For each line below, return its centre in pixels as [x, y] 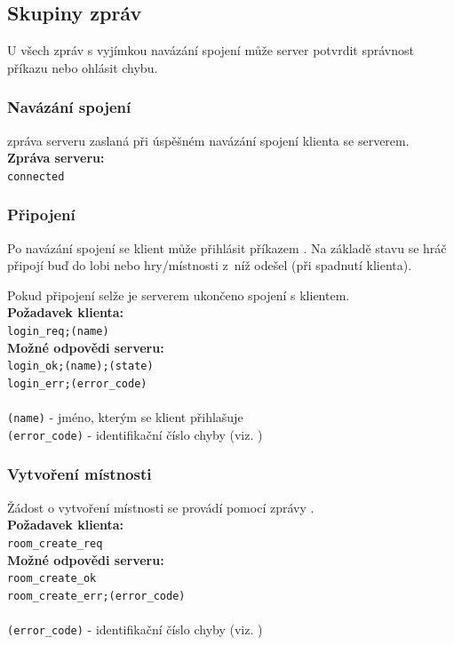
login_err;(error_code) [77, 383]
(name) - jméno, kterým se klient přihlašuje [125, 417]
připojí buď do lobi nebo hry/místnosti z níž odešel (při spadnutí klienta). [210, 265]
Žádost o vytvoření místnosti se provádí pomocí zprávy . [161, 507]
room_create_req [55, 543]
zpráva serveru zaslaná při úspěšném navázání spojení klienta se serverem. [208, 140]
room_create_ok [52, 579]
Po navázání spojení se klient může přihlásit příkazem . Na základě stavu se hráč [227, 247]
